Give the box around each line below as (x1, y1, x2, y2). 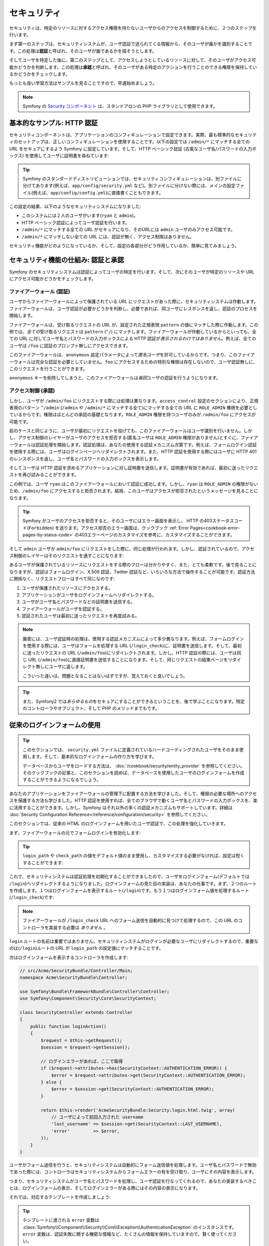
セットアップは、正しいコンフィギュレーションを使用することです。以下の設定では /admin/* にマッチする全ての (17, 139, 250, 145)
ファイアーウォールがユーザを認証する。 (21, 606, 105, 612)
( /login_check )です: (9, 895, 54, 901)
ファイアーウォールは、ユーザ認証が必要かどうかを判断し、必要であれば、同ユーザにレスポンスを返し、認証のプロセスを (9, 306, 258, 311)
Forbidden (28, 525, 52, 531)
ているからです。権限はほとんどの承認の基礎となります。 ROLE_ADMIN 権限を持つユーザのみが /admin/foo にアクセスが (9, 412, 256, 418)
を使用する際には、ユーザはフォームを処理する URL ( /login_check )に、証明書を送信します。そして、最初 (22, 643, 242, 649)
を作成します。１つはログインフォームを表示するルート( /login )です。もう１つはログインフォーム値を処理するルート (9, 888, 249, 894)
